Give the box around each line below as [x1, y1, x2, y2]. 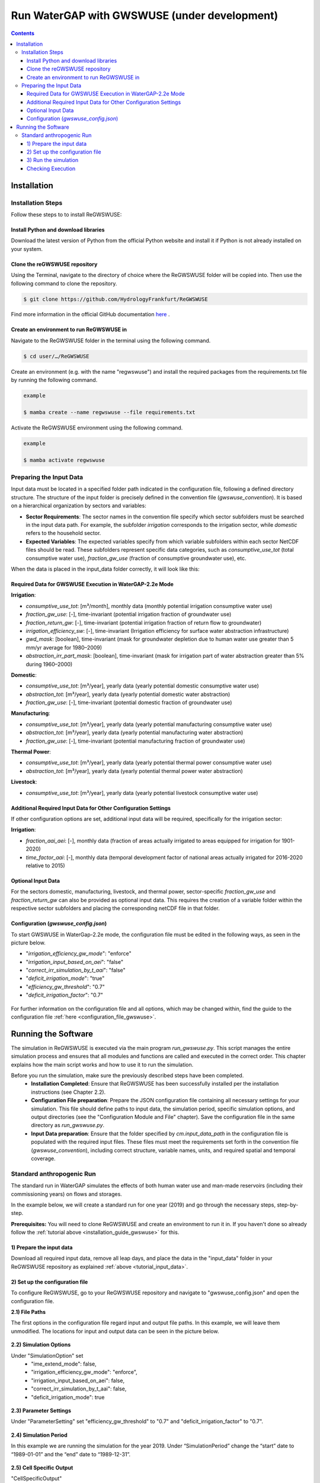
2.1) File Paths [11, 1309, 46, 1316]
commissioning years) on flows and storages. [11, 1190, 123, 1198]
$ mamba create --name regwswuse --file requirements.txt [23, 409, 196, 415]
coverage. [31, 1155, 56, 1162]
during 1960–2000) [25, 660, 73, 667]
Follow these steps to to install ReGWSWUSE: [11, 211, 122, 218]
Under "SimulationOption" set [11, 1352, 84, 1359]
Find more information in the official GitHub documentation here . [11, 311, 170, 318]
